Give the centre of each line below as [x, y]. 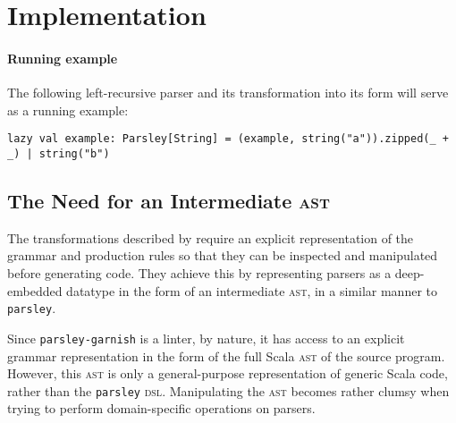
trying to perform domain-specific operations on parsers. [161, 408]
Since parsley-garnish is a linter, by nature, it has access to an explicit [206, 338]
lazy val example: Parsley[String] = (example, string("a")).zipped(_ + [228, 139]
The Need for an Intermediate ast [169, 201]
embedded [35, 290]
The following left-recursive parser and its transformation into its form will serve [228, 93]
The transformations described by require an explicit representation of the [211, 237]
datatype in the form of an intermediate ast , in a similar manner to [252, 290]
